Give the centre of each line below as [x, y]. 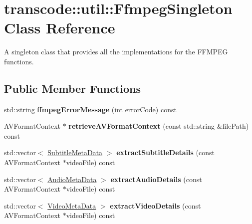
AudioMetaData [72, 179]
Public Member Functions [72, 88]
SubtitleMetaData [75, 152]
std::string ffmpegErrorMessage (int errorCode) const [90, 109]
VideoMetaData [72, 205]
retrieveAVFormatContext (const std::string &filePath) [159, 126]
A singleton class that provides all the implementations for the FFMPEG [116, 52]
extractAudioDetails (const [156, 179]
